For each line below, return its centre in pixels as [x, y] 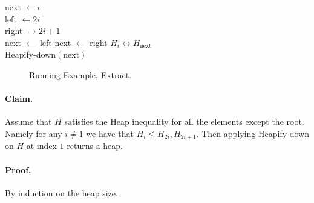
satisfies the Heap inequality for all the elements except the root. [184, 121]
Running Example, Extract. [80, 74]
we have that [110, 133]
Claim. [19, 98]
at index [41, 146]
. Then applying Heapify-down [253, 133]
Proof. [18, 169]
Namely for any [34, 133]
